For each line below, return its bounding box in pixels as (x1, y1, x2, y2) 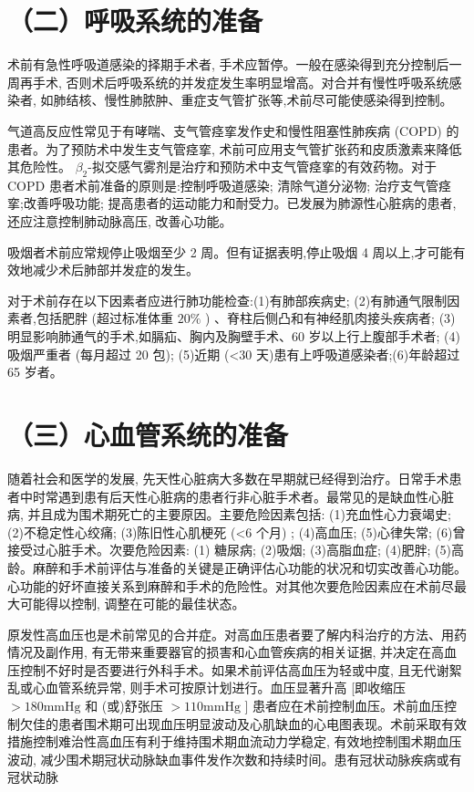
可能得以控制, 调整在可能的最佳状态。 (19, 594, 245, 613)
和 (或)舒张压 (85, 696, 163, 715)
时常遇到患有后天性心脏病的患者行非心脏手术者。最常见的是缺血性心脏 (32, 486, 454, 505)
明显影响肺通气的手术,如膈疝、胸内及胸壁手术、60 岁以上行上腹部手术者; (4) (7, 327, 460, 346)
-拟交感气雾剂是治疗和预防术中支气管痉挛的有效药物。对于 (88, 157, 437, 176)
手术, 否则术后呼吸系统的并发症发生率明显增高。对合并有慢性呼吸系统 (32, 72, 449, 91)
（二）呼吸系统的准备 (7, 2, 263, 39)
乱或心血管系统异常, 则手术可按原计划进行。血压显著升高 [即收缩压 (7, 678, 407, 697)
